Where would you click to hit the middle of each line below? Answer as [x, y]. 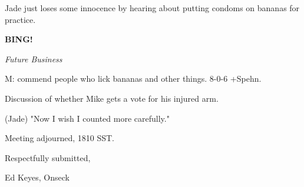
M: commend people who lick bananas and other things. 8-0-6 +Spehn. [133, 79]
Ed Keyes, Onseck [37, 177]
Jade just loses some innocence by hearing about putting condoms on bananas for [152, 8]
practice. [20, 19]
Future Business [34, 59]
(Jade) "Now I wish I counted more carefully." [87, 118]
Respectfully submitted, [48, 157]
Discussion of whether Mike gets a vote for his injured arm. [112, 98]
